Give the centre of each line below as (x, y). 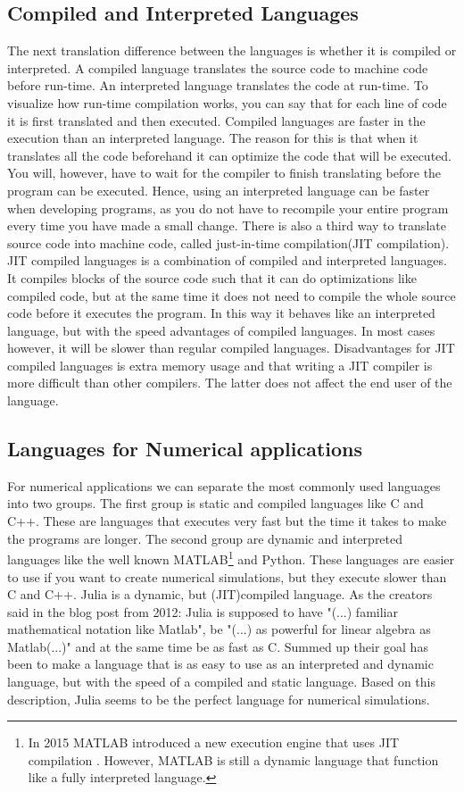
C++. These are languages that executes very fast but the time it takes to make (227, 521)
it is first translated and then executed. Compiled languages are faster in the (216, 120)
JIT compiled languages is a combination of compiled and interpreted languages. (227, 260)
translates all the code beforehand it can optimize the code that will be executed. (229, 155)
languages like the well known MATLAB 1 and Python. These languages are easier (231, 558)
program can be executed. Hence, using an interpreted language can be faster (219, 190)
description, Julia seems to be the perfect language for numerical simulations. (219, 699)
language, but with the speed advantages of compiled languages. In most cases (221, 330)
